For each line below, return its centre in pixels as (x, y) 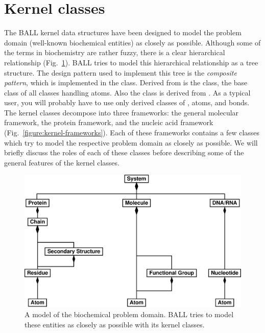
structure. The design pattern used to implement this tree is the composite (121, 72)
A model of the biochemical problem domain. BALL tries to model (129, 314)
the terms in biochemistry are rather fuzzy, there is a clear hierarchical (115, 52)
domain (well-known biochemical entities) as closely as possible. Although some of (132, 42)
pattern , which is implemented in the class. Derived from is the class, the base (126, 82)
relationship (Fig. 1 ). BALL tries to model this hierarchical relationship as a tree (131, 62)
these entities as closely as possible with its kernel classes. (115, 324)
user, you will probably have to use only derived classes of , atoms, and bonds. (127, 102)
